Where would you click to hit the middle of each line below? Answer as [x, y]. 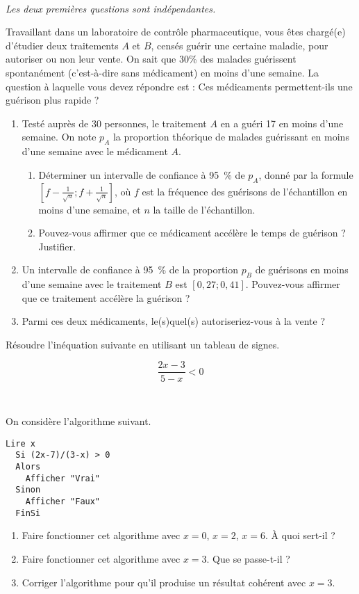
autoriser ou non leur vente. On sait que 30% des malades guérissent [151, 59]
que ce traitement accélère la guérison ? [106, 297]
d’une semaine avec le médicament [95, 151]
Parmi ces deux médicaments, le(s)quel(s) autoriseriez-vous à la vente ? [174, 321]
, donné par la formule [306, 174]
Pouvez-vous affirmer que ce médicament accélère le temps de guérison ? [192, 233]
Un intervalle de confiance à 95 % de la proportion [130, 270]
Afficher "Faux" [63, 502]
